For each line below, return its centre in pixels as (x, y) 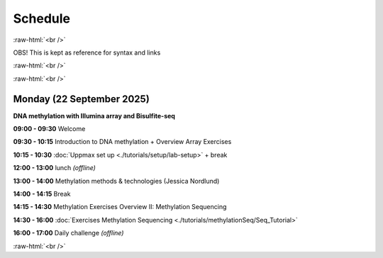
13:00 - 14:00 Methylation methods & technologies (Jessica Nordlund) (116, 181)
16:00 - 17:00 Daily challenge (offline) (68, 233)
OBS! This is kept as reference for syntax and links (87, 52)
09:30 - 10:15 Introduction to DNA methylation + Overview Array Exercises (122, 142)
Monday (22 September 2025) (82, 99)
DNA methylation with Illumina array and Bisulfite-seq (94, 116)
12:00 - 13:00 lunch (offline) (54, 168)
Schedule (42, 18)
